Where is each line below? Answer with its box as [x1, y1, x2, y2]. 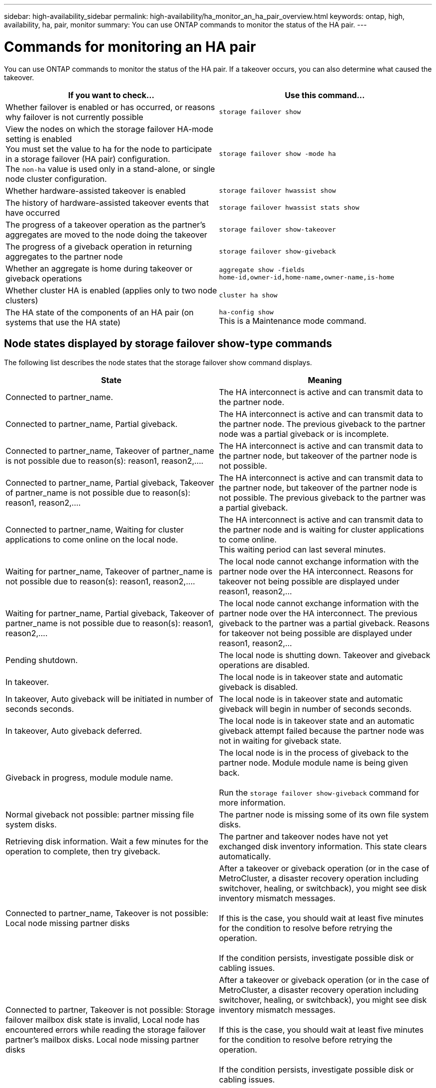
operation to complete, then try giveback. [5, 846, 160, 857]
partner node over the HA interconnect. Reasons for [219, 566, 414, 577]
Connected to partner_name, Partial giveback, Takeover [5, 478, 215, 488]
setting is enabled [5, 134, 72, 144]
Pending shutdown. [5, 655, 78, 666]
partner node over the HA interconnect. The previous [219, 608, 418, 619]
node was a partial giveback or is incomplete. [219, 429, 389, 439]
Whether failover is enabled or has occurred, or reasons [5, 102, 215, 112]
